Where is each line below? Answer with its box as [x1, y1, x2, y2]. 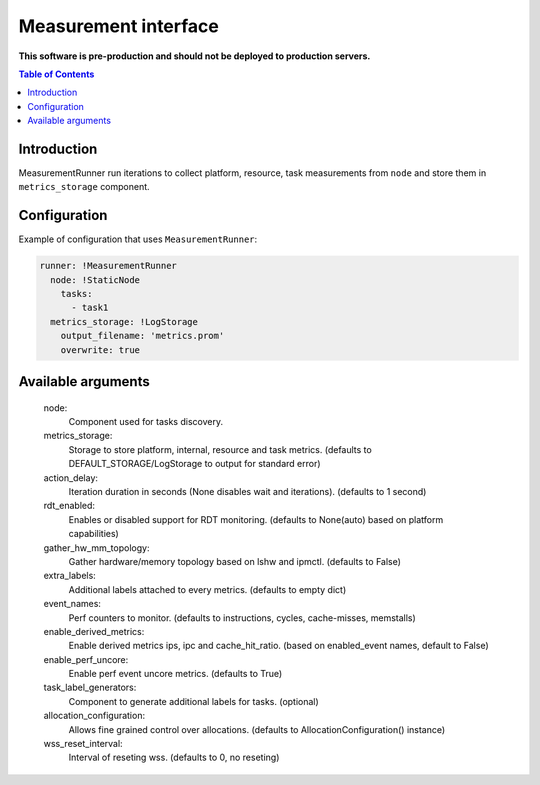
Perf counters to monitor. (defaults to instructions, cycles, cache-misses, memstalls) [68, 611, 417, 624]
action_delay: [43, 471, 99, 484]
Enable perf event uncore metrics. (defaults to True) [68, 668, 283, 680]
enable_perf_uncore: [43, 653, 129, 665]
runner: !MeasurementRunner [39, 260, 177, 272]
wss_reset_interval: [43, 738, 124, 750]
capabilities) [68, 528, 119, 540]
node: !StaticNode [50, 274, 140, 285]
